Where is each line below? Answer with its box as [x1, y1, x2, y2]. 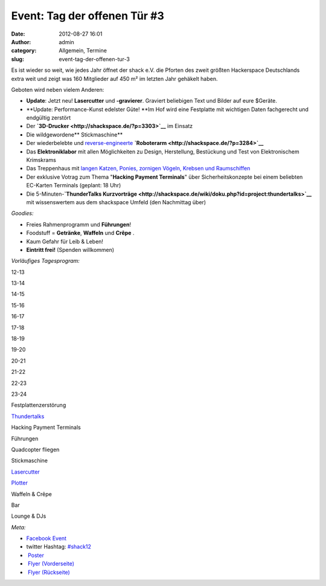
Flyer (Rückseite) [27, 568, 71, 576]
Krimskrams [26, 156, 57, 164]
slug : [11, 55, 24, 63]
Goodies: [11, 210, 34, 217]
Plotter [11, 479, 28, 486]
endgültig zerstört [26, 114, 71, 121]
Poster [27, 552, 45, 559]
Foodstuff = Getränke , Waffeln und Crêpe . [26, 230, 135, 237]
